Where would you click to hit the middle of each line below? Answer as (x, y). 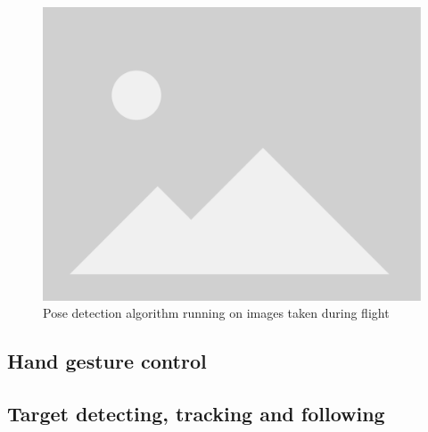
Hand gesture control (107, 361)
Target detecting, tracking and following (196, 413)
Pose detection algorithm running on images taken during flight (216, 313)
